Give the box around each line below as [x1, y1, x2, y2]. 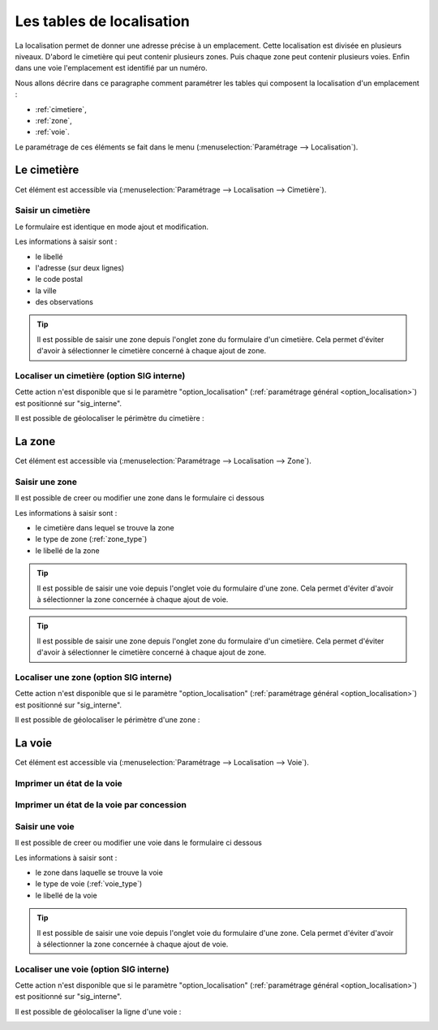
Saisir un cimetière [15, 205, 91, 216]
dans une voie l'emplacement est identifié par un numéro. [15, 63, 208, 73]
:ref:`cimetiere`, [35, 104, 87, 114]
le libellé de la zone [35, 545, 101, 556]
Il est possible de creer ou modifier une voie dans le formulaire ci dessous [15, 837, 263, 848]
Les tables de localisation [15, 12, 190, 30]
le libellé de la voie [35, 890, 97, 900]
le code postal [35, 275, 83, 284]
